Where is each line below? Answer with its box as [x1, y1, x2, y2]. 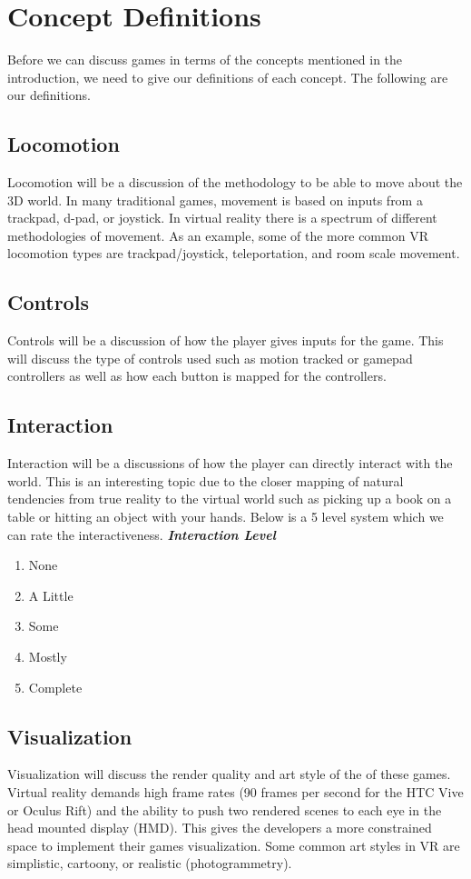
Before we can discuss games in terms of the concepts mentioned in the [7, 50, 403, 69]
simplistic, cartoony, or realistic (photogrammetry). [7, 854, 292, 873]
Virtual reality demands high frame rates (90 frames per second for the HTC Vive [7, 783, 464, 801]
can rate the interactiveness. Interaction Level [7, 524, 276, 544]
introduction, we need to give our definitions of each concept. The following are [7, 67, 448, 86]
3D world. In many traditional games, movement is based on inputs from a [7, 190, 423, 209]
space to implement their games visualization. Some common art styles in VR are [7, 835, 460, 854]
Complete [28, 677, 83, 696]
